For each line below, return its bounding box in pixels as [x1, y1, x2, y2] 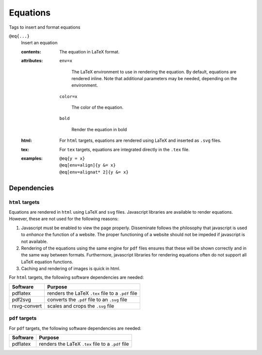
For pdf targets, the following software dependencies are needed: [9, 325, 142, 331]
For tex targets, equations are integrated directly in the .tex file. [59, 146, 190, 152]
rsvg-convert [12, 303, 42, 309]
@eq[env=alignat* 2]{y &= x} [59, 169, 129, 175]
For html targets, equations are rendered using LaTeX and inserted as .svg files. [59, 137, 222, 143]
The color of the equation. [71, 104, 124, 110]
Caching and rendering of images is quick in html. [21, 266, 121, 271]
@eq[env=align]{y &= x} [59, 163, 116, 168]
